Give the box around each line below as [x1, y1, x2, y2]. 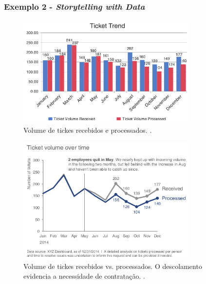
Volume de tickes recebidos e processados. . [23, 125, 152, 135]
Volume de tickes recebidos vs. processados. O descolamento [23, 261, 202, 271]
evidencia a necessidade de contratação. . [23, 271, 145, 281]
